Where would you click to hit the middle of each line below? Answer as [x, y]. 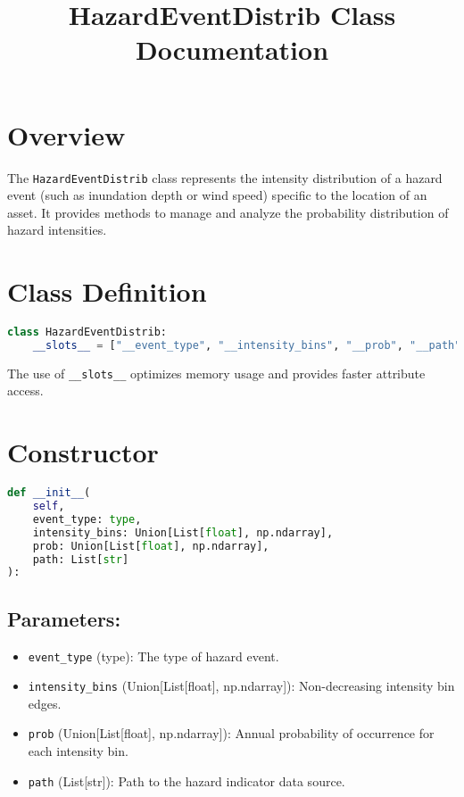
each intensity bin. [78, 751]
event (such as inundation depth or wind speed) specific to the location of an [217, 195]
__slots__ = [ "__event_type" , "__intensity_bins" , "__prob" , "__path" [247, 345]
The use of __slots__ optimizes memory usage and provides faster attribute [216, 373]
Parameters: [64, 618]
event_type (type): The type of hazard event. [153, 656]
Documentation [232, 50]
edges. [45, 703]
